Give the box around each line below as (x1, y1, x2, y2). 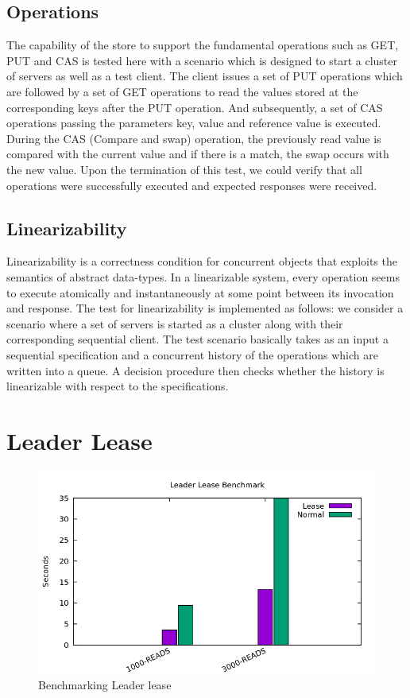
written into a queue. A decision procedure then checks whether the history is (6, 362, 385, 378)
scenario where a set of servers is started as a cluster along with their (6, 315, 343, 332)
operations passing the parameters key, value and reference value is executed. (6, 114, 381, 131)
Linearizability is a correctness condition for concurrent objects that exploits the (6, 253, 397, 270)
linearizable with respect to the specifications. (6, 378, 229, 394)
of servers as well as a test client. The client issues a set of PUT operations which (6, 68, 403, 84)
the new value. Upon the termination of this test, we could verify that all (6, 161, 362, 177)
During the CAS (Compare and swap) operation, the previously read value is (6, 130, 381, 146)
